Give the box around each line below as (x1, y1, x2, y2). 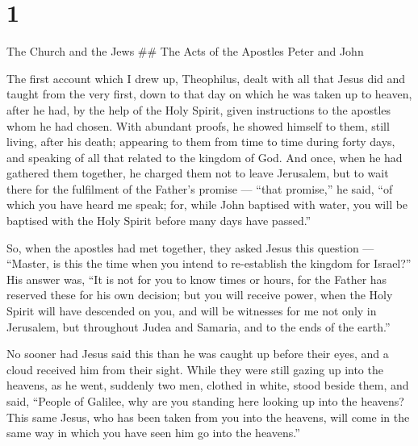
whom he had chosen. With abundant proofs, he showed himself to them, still (6, 117, 390, 134)
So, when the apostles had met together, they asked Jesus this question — (6, 239, 374, 256)
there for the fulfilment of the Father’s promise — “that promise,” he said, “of (6, 180, 393, 197)
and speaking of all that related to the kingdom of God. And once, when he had (6, 148, 403, 165)
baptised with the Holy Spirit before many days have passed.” (6, 212, 311, 229)
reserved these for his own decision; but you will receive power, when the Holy (6, 286, 393, 303)
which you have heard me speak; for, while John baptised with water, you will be (6, 196, 408, 213)
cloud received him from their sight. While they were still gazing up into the (6, 361, 383, 377)
